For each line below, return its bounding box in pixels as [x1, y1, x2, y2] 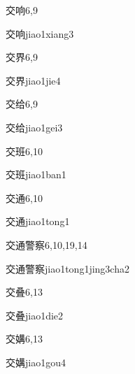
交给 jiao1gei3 [6, 120, 63, 134]
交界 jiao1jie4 [6, 73, 61, 87]
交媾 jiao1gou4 [6, 354, 66, 369]
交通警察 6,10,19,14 [6, 237, 87, 252]
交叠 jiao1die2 [6, 308, 64, 322]
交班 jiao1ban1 [6, 167, 66, 182]
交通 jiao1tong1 [6, 214, 70, 229]
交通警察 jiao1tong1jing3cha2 [6, 261, 129, 275]
